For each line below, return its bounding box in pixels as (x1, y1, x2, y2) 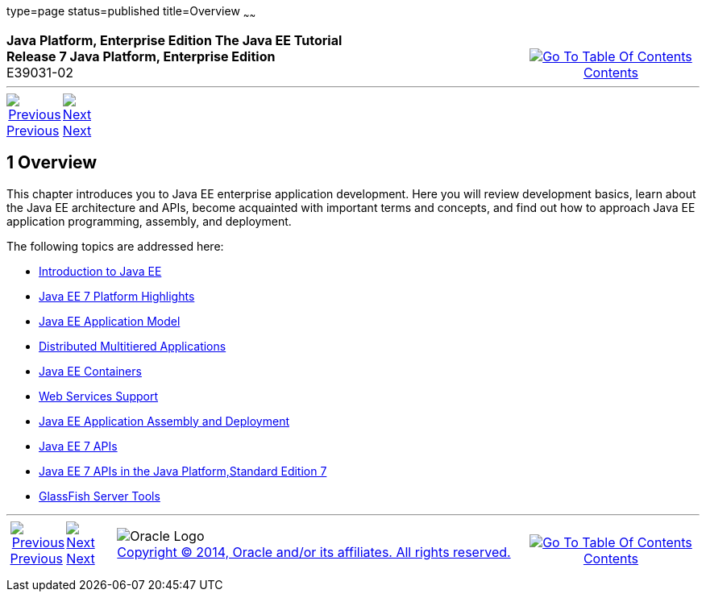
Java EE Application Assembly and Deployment (39, 413, 290, 428)
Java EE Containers (39, 363, 142, 378)
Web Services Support (39, 388, 159, 403)
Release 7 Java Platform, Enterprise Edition (6, 48, 276, 64)
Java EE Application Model (39, 314, 181, 328)
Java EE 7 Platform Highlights (39, 289, 195, 303)
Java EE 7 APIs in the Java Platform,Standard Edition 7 (39, 463, 327, 478)
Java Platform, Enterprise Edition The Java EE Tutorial (6, 31, 343, 48)
